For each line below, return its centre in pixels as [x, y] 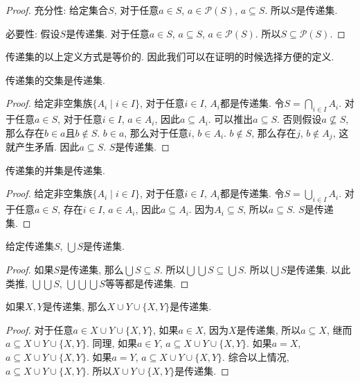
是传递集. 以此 [318, 269]
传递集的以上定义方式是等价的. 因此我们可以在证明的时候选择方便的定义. [170, 57]
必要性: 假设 [33, 33]
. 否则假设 [299, 119]
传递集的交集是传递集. [55, 79]
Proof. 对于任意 [39, 329]
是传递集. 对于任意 [108, 33]
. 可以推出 [231, 119]
